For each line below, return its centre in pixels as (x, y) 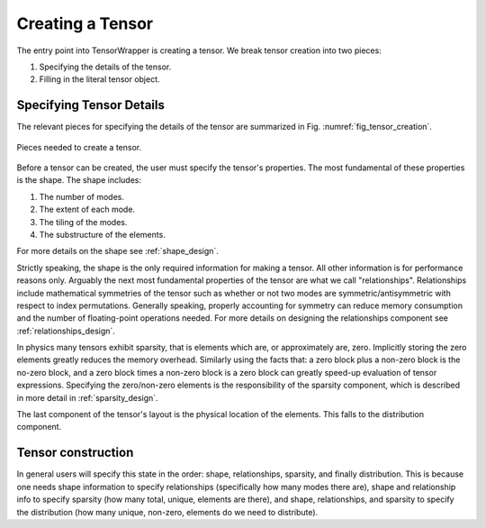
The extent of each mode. (87, 209)
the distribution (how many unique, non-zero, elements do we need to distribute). (167, 512)
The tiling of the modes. (83, 222)
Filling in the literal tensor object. (100, 79)
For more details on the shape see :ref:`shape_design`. (118, 251)
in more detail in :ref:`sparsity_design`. (87, 397)
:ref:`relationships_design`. (66, 331)
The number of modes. (82, 196)
